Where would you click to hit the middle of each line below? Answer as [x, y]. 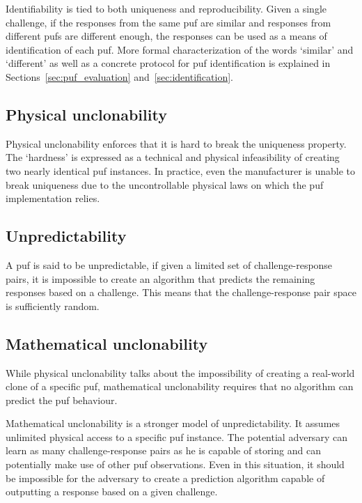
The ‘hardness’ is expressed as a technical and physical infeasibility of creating [173, 157]
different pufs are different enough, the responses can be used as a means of [166, 36]
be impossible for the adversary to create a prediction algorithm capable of [165, 478]
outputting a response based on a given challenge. [112, 492]
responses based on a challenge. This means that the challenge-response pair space [181, 292]
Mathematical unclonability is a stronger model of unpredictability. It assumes [173, 423]
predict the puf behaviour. [62, 400]
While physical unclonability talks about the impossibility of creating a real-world [180, 372]
